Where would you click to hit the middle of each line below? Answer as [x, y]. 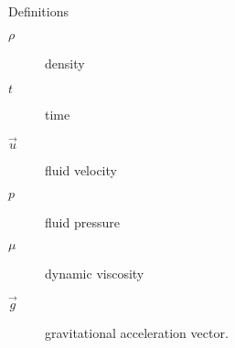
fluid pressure [82, 221]
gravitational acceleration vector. [137, 332]
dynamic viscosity [95, 274]
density [65, 63]
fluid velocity [81, 170]
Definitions [39, 11]
